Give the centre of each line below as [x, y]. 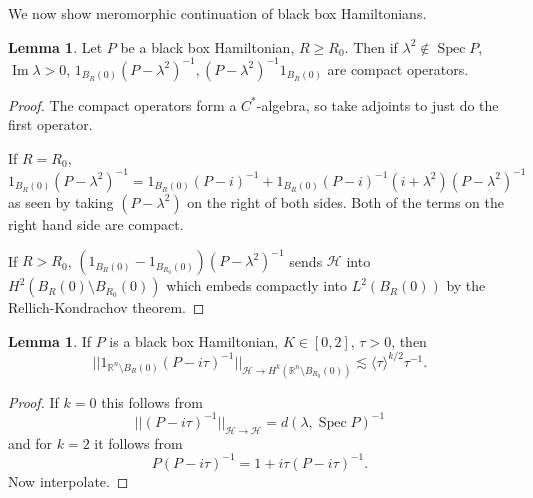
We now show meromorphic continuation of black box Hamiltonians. [217, 13]
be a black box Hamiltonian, [207, 46]
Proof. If [33, 401]
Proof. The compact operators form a [122, 104]
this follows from [152, 401]
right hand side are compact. [96, 223]
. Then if [371, 46]
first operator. [50, 124]
